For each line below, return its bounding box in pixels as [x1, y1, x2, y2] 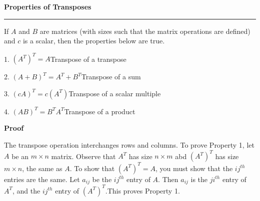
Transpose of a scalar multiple [68, 88, 161, 98]
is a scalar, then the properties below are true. [22, 35, 165, 46]
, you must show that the [155, 163, 233, 173]
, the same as [22, 163, 62, 173]
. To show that [69, 163, 115, 173]
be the [92, 174, 112, 184]
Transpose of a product [64, 106, 135, 116]
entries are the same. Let [4, 174, 80, 184]
